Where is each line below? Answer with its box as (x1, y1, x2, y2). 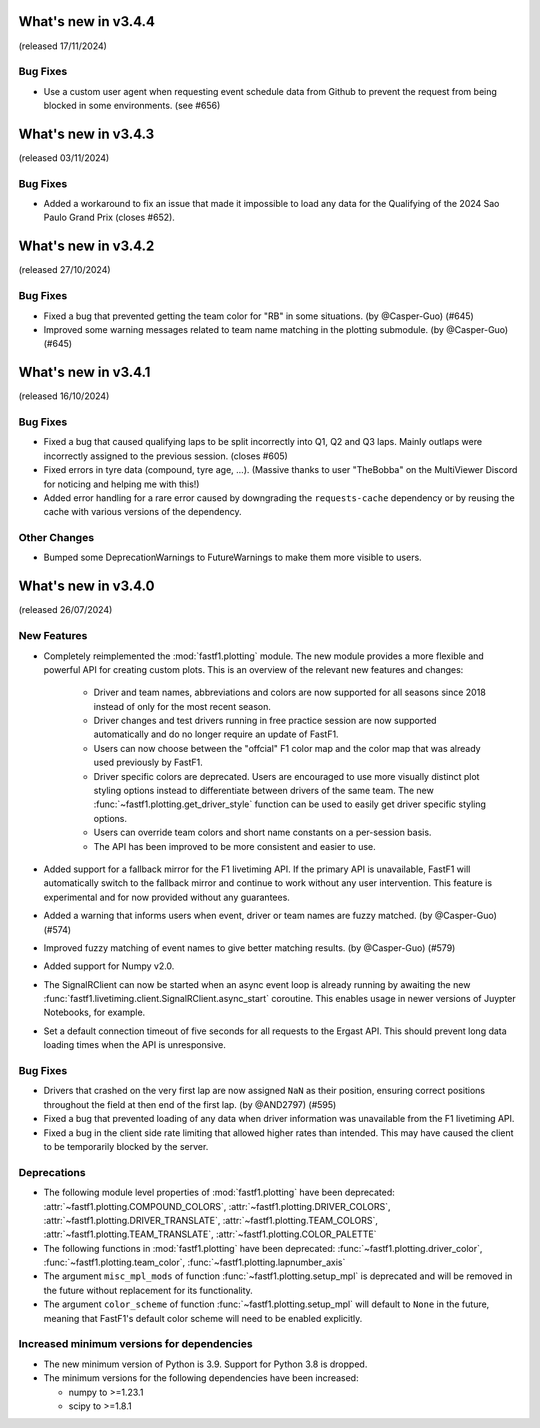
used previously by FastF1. (93, 756, 204, 769)
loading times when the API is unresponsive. (43, 1039, 227, 1051)
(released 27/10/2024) (18, 264, 111, 276)
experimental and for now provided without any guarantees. (43, 891, 290, 903)
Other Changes (18, 531, 95, 545)
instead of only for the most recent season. (93, 700, 272, 712)
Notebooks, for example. (43, 1006, 146, 1019)
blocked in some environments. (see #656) (43, 100, 221, 112)
